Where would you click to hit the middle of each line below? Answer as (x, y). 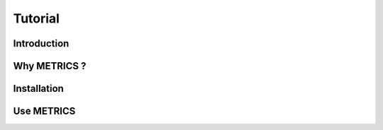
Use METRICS (44, 111)
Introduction (41, 43)
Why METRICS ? (50, 66)
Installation (38, 89)
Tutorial (37, 18)
